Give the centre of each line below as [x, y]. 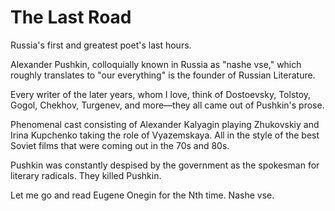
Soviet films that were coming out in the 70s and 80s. [120, 145]
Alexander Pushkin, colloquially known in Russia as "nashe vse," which [156, 64]
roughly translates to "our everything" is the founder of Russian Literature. [163, 75]
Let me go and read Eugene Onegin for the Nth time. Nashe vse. [142, 195]
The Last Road [71, 17]
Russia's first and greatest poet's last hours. [101, 45]
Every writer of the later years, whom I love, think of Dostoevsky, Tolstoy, [161, 94]
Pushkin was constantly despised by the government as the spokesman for [165, 165]
